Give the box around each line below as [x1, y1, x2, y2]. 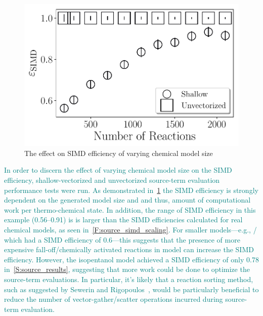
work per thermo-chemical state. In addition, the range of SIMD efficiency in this [4, 204, 256, 215]
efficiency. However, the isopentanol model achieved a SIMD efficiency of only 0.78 [4, 254, 259, 264]
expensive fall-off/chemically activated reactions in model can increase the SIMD [4, 244, 254, 255]
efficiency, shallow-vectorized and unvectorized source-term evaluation [4, 175, 220, 185]
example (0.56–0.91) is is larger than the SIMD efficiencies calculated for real [4, 214, 243, 225]
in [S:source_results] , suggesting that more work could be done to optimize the [4, 264, 250, 274]
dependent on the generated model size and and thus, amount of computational [4, 194, 251, 205]
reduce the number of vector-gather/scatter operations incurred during [4, 294, 223, 304]
